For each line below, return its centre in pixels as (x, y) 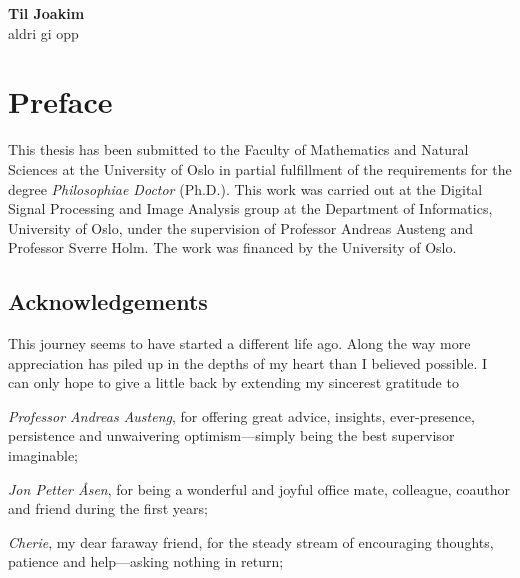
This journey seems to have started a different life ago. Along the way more (239, 343)
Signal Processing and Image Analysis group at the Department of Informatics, (250, 208)
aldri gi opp (43, 32)
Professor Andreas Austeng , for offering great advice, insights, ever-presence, (241, 415)
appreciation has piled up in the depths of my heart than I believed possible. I (248, 362)
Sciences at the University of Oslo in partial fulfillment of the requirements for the (260, 168)
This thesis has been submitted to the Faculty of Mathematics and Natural (238, 149)
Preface (60, 101)
